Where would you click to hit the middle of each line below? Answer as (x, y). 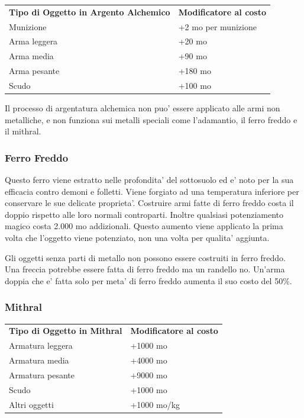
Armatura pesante (42, 374)
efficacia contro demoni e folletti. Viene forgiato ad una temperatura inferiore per (152, 191)
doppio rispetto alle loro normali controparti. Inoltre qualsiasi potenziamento (144, 214)
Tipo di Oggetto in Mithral (66, 331)
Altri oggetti (31, 404)
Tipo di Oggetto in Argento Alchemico (90, 12)
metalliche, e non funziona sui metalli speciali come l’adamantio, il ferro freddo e (151, 119)
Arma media (31, 56)
